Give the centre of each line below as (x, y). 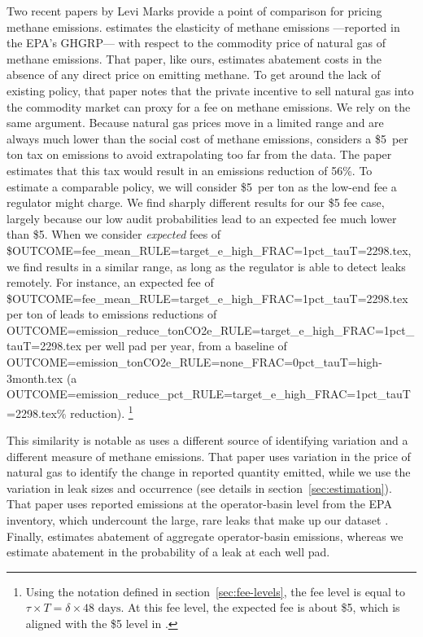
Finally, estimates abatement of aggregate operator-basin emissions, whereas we (205, 536)
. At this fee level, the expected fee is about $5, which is (260, 607)
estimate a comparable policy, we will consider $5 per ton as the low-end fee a (202, 186)
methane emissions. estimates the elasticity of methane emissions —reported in (203, 26)
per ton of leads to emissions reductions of (112, 314)
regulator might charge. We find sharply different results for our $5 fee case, (196, 202)
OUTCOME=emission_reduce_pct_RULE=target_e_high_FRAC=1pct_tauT (209, 394)
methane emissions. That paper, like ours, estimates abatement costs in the (194, 58)
